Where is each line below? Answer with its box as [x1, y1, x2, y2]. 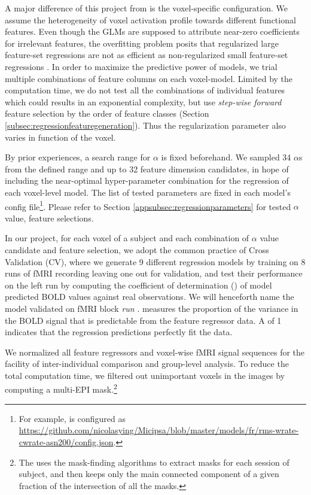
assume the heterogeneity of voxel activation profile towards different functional [5, 13, 296, 26]
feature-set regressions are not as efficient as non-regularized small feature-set [5, 48, 288, 61]
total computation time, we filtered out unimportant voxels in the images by [5, 369, 285, 381]
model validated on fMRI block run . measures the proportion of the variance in [5, 302, 298, 314]
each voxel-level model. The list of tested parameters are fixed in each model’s [5, 186, 291, 198]
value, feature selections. [5, 211, 94, 224]
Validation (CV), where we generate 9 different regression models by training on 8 [5, 255, 306, 268]
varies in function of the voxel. [5, 130, 116, 143]
